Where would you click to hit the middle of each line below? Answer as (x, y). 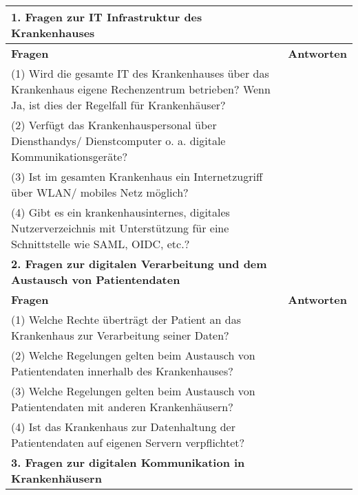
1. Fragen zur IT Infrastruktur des (107, 17)
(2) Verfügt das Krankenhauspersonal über (114, 125)
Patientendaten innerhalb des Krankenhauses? (122, 371)
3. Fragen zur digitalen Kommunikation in (128, 462)
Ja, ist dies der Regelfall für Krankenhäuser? (118, 105)
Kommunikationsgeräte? (70, 156)
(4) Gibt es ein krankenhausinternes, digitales (120, 212)
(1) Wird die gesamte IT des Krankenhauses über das (140, 73)
